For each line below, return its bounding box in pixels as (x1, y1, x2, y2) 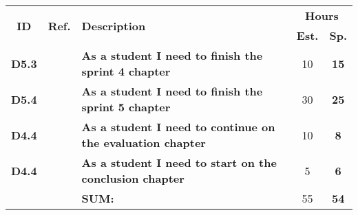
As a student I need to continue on (81, 119, 275, 135)
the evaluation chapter (81, 135, 206, 150)
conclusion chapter (81, 170, 185, 186)
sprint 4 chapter (81, 63, 171, 79)
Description (81, 17, 146, 34)
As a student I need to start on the (81, 155, 277, 170)
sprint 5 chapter (81, 99, 171, 115)
